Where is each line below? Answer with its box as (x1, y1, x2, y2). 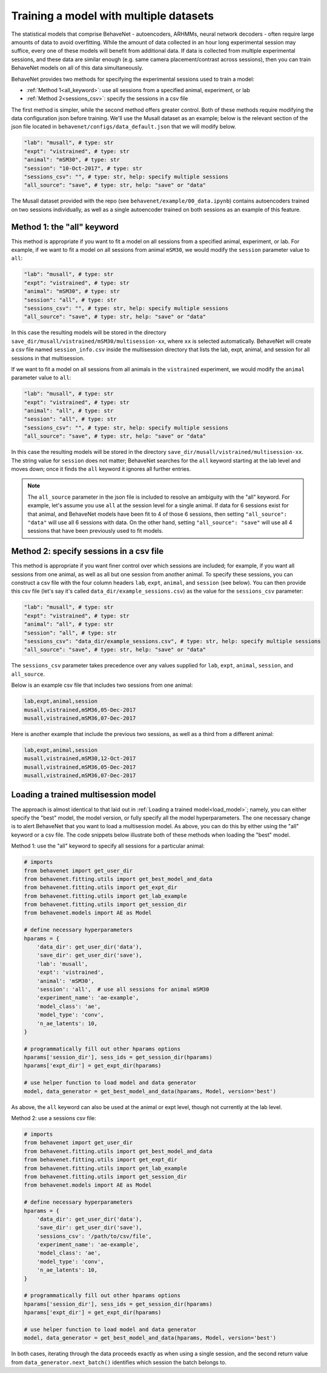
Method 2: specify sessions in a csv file (11, 546, 163, 556)
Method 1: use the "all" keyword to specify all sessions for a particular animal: (11, 842, 205, 849)
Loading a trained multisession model (11, 789, 156, 800)
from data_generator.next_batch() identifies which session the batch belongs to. (11, 1358, 227, 1366)
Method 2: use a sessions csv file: (11, 1115, 96, 1122)
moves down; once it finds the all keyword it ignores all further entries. (11, 465, 191, 473)
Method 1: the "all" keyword (11, 221, 119, 232)
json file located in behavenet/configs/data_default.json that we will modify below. (11, 123, 236, 130)
